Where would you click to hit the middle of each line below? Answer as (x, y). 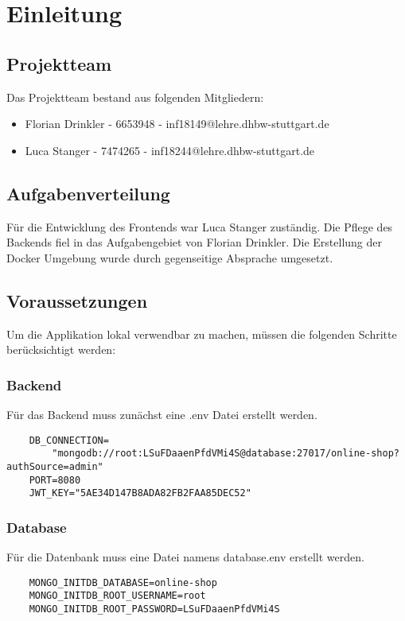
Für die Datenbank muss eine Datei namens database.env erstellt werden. (185, 557)
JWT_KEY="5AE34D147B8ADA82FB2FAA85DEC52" (140, 493)
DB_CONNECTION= (69, 440)
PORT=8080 (55, 480)
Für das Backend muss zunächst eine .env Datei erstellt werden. (162, 414)
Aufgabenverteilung (88, 193)
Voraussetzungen (77, 300)
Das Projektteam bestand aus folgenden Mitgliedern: (135, 97)
